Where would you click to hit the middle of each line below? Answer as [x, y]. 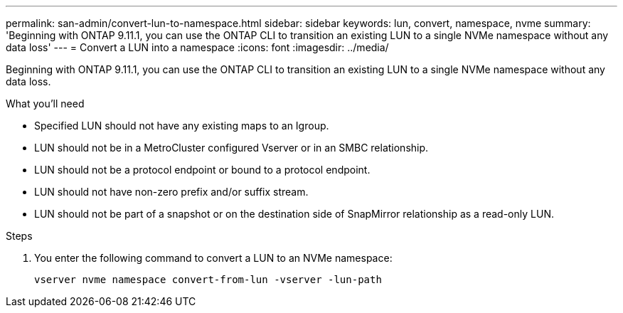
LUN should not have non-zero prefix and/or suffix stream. [171, 192]
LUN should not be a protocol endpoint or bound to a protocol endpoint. [202, 170]
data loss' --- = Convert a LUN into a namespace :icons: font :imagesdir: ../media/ [197, 47]
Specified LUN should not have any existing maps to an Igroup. [182, 126]
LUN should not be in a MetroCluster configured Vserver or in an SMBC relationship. [231, 148]
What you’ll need [45, 104]
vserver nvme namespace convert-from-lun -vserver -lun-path [208, 280]
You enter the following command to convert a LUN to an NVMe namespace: [213, 258]
